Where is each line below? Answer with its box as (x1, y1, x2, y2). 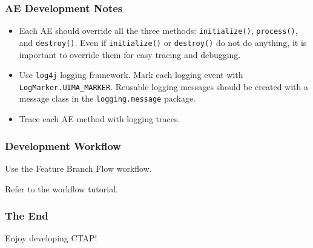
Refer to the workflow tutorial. (5, 182, 118, 195)
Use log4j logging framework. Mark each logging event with (19, 68, 243, 81)
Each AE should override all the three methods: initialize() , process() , (19, 24, 298, 37)
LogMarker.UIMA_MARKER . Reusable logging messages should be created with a (19, 80, 308, 93)
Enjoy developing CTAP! (5, 232, 97, 244)
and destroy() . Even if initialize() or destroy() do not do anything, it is (19, 36, 307, 48)
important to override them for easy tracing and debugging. (19, 48, 241, 60)
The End (5, 208, 48, 223)
